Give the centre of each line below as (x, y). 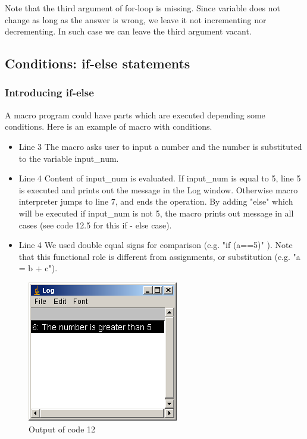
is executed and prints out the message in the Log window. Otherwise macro (158, 189)
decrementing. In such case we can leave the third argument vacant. (128, 31)
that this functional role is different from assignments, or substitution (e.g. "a (159, 256)
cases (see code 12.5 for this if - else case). (95, 225)
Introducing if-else (49, 92)
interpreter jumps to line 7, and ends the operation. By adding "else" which (156, 201)
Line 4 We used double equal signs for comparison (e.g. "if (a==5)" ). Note (156, 245)
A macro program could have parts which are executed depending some (135, 115)
